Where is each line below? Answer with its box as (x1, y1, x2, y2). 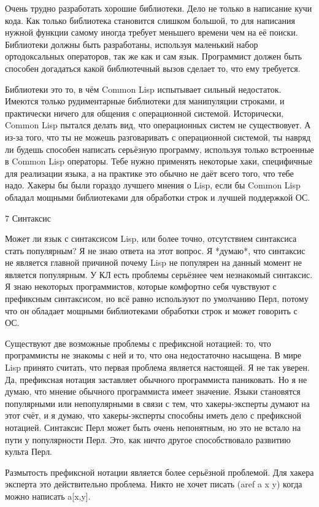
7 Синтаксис (5, 211, 51, 224)
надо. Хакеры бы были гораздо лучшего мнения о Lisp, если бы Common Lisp (5, 179, 301, 192)
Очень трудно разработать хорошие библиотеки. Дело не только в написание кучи (5, 2, 312, 14)
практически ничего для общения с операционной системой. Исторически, (5, 106, 284, 119)
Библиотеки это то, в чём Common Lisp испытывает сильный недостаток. (5, 82, 282, 95)
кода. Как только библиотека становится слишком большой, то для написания (5, 14, 295, 26)
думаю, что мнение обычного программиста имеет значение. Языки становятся (5, 385, 301, 398)
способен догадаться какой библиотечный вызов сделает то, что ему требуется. (5, 61, 301, 74)
